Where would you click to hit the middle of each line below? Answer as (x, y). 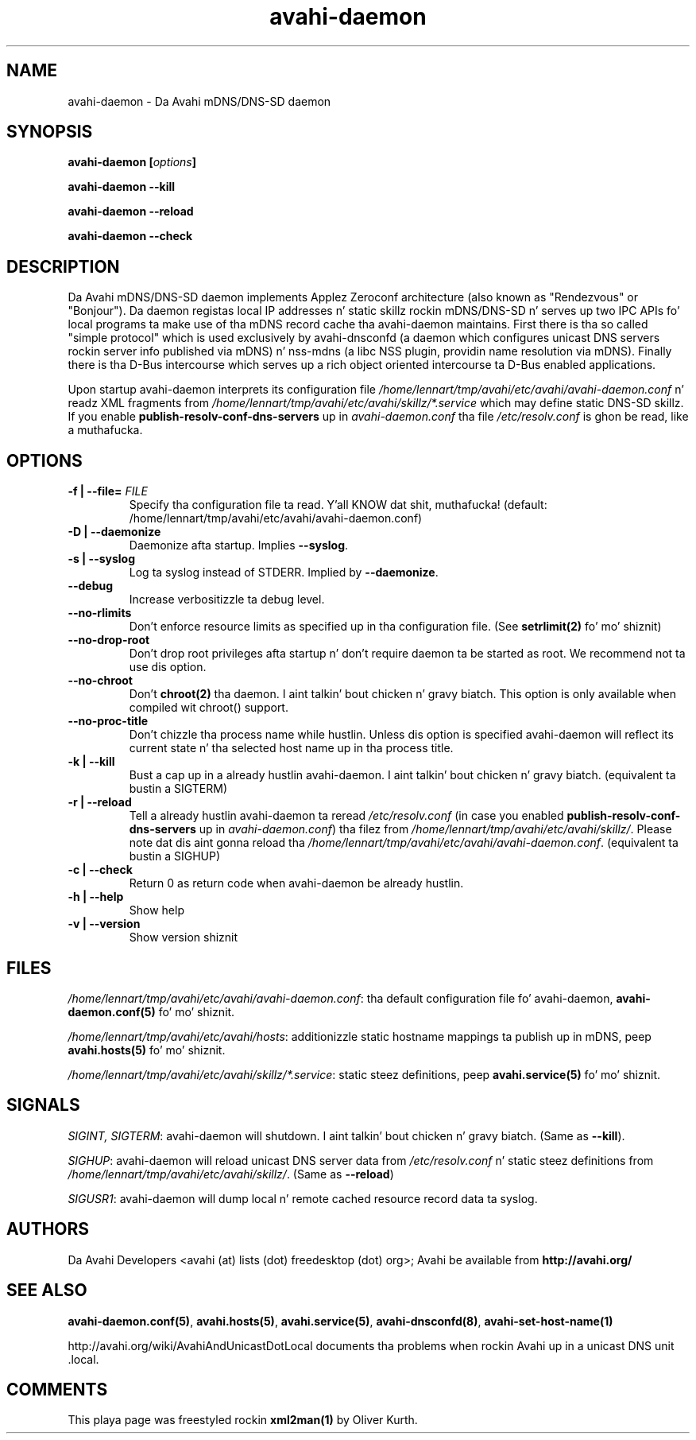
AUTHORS (48, 1229)
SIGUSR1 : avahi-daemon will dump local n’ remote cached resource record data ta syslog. (303, 1198)
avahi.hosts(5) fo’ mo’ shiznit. (147, 1050)
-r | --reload (100, 802)
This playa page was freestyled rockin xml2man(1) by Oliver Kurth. (243, 1420)
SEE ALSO (47, 1291)
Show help (157, 910)
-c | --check (100, 870)
